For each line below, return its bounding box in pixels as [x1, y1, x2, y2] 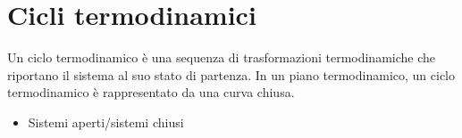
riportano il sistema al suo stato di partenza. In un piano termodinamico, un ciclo [7, 65, 455, 84]
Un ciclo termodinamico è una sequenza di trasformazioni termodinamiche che [7, 48, 436, 67]
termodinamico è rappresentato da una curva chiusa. [7, 83, 295, 101]
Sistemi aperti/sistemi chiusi [28, 112, 184, 131]
